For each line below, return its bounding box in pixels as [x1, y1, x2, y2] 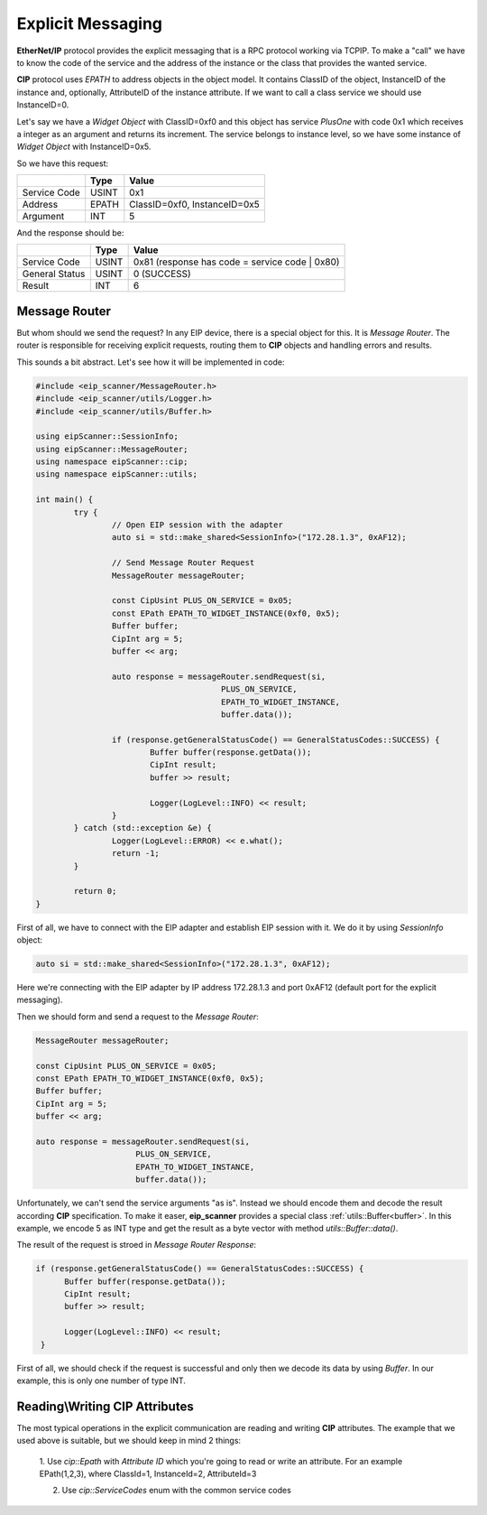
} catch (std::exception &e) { [73, 823, 212, 833]
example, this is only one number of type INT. [16, 1375, 187, 1386]
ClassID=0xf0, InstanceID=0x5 [129, 199, 261, 211]
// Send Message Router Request [111, 558, 255, 568]
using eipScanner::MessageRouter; [35, 443, 188, 454]
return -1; [111, 849, 160, 859]
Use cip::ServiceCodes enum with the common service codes [61, 1485, 292, 1496]
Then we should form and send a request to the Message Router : [16, 1011, 259, 1022]
